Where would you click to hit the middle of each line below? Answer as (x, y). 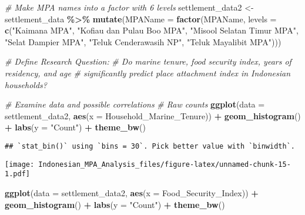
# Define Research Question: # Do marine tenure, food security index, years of (148, 61)
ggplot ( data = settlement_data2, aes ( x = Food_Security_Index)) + (132, 192)
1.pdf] (17, 174)
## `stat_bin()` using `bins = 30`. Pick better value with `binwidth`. (150, 146)
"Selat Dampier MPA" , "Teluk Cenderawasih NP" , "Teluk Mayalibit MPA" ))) (143, 41)
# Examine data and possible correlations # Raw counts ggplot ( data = (135, 104)
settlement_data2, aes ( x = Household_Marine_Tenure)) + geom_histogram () (153, 115)
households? (26, 84)
